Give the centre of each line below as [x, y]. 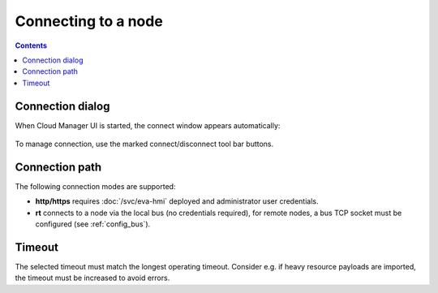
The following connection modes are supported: [95, 186]
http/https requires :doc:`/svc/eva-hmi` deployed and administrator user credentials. [177, 201]
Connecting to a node [89, 21]
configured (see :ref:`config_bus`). [93, 224]
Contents [31, 45]
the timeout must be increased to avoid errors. [92, 278]
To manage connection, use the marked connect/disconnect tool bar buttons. [144, 144]
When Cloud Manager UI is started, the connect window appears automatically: [148, 125]
